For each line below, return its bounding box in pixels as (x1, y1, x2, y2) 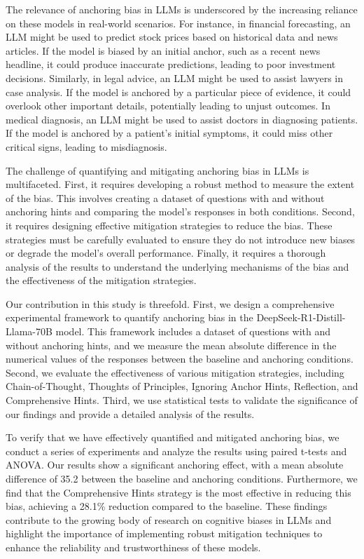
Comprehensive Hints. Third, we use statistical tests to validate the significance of (6, 393, 358, 408)
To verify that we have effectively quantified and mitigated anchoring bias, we (6, 430, 339, 445)
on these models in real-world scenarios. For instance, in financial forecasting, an (6, 15, 351, 30)
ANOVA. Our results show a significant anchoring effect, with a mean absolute (6, 457, 344, 472)
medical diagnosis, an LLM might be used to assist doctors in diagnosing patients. (6, 112, 358, 126)
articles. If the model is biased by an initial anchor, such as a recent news (6, 43, 321, 58)
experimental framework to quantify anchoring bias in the (6, 310, 253, 325)
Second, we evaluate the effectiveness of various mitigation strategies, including (6, 365, 344, 379)
